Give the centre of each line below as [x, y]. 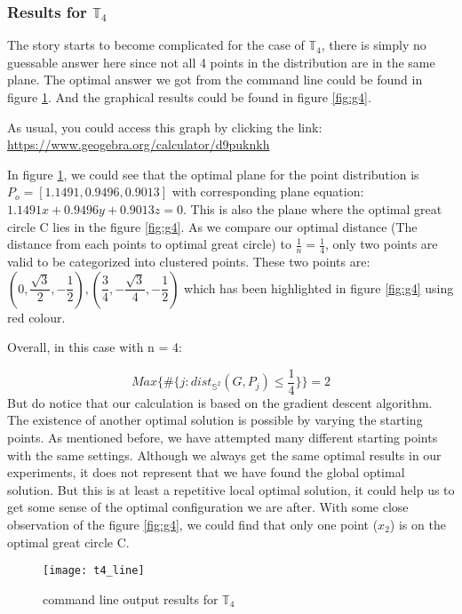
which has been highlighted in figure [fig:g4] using [319, 287]
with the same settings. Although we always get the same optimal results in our [224, 455]
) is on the [418, 524]
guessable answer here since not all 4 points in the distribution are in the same [221, 62]
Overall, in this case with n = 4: [95, 347]
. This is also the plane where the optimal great [313, 208]
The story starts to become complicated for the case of [156, 45]
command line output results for [131, 598]
